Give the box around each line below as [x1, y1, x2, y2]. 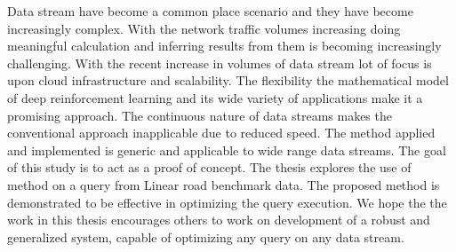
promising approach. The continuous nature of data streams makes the [7, 106, 392, 124]
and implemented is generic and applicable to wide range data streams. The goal [7, 140, 446, 159]
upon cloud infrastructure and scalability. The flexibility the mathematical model [7, 71, 449, 90]
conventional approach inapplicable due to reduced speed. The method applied [7, 123, 436, 142]
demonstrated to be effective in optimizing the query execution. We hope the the [7, 193, 447, 211]
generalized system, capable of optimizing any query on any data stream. [7, 227, 404, 246]
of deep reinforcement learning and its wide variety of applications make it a [7, 88, 423, 106]
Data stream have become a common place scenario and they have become [7, 2, 413, 20]
